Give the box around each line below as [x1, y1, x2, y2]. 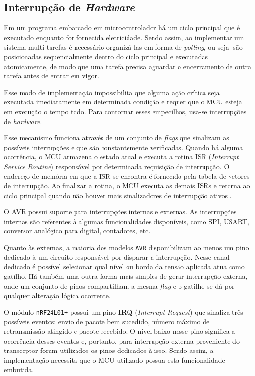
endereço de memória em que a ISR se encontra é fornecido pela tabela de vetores [4, 171, 250, 181]
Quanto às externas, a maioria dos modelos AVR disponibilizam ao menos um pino [4, 242, 249, 252]
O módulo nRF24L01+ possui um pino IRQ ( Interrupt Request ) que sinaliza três [4, 306, 243, 317]
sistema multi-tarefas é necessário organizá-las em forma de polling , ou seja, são [4, 42, 243, 52]
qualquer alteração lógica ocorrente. [4, 290, 111, 301]
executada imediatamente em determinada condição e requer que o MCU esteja [4, 97, 242, 107]
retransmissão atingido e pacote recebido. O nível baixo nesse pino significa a [4, 326, 235, 336]
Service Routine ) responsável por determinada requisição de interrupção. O [4, 161, 229, 171]
